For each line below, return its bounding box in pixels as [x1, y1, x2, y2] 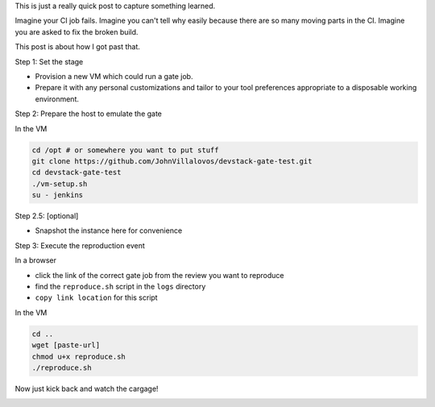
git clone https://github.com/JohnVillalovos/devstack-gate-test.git [31, 156, 313, 165]
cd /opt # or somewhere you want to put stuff [31, 145, 219, 155]
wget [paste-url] [31, 341, 101, 350]
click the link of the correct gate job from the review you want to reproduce [35, 270, 284, 280]
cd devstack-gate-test [31, 168, 122, 177]
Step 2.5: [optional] [14, 211, 79, 221]
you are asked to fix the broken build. [14, 27, 139, 36]
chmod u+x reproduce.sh [31, 351, 126, 361]
